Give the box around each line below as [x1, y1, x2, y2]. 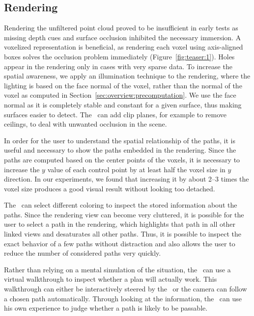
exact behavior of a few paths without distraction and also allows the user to [4, 238, 235, 248]
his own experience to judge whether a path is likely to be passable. [4, 303, 208, 313]
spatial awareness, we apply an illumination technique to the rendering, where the [4, 71, 251, 81]
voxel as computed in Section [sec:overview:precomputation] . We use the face [4, 90, 236, 100]
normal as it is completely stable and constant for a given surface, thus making [4, 99, 242, 109]
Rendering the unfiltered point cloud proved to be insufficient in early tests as [4, 23, 238, 33]
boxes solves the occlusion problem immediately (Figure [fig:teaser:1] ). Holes [4, 51, 235, 61]
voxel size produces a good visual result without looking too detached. [4, 183, 215, 193]
